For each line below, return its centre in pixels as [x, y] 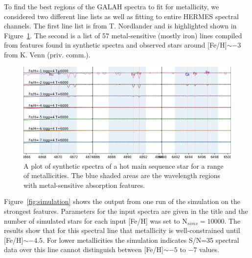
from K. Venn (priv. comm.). [47, 54]
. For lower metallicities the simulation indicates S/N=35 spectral [141, 240]
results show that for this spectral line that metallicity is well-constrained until [122, 230]
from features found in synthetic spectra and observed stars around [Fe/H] [115, 45]
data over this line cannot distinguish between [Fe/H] [84, 249]
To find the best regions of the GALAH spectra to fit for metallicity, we [112, 6]
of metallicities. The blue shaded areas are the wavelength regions [122, 175]
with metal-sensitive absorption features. [84, 185]
